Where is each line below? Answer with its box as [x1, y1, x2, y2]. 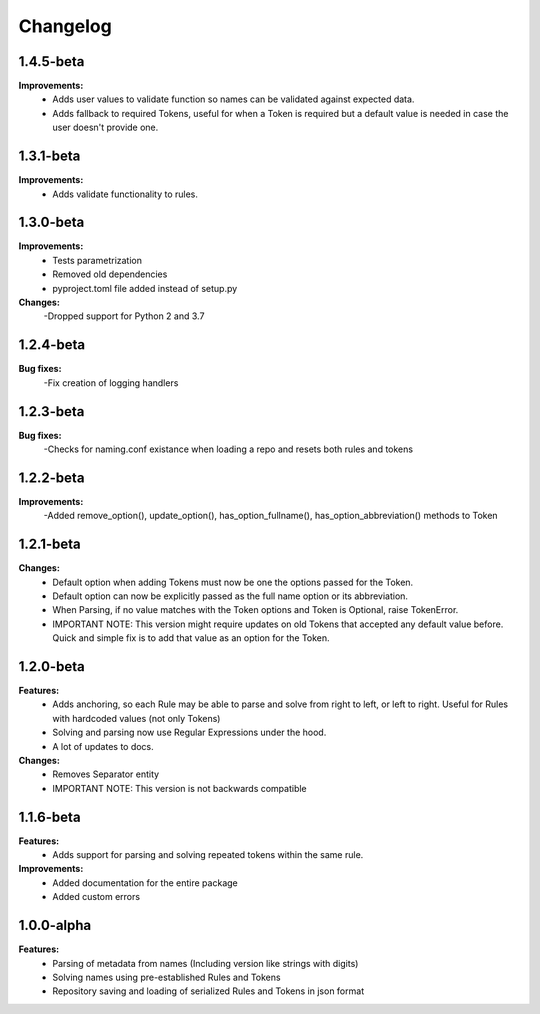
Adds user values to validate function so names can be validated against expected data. [52, 93, 415, 105]
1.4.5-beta [18, 53, 85, 70]
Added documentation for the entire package [52, 876, 239, 889]
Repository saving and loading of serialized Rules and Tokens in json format [52, 985, 365, 997]
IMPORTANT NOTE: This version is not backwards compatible [52, 782, 307, 794]
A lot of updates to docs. [52, 740, 154, 752]
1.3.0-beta [18, 214, 85, 231]
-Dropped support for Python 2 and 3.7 [43, 310, 205, 322]
